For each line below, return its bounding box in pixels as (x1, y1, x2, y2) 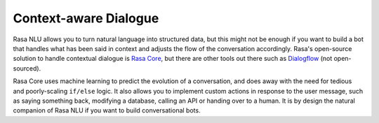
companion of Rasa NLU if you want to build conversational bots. (13, 106, 201, 115)
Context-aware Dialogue (13, 10, 159, 26)
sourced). (13, 64, 41, 73)
